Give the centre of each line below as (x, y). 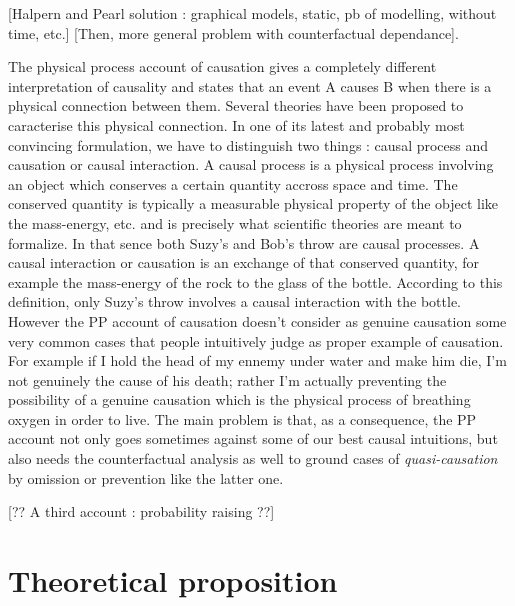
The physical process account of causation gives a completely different (222, 66)
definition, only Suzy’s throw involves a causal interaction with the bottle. (235, 301)
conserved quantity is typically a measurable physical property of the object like (253, 203)
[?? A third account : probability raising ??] (141, 511)
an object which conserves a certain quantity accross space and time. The (233, 183)
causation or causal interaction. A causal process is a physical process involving (251, 164)
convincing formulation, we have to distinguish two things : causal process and (248, 144)
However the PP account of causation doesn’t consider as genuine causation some (257, 320)
